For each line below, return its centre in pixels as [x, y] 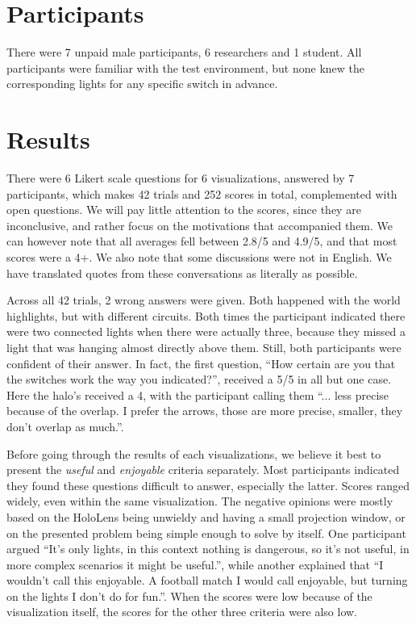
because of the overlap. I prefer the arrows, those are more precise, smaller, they [205, 411]
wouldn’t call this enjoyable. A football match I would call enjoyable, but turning [207, 580]
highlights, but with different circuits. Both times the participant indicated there [206, 315]
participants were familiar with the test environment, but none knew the [186, 67]
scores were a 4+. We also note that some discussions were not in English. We [199, 257]
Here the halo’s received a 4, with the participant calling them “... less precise [198, 394]
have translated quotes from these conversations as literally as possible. [182, 273]
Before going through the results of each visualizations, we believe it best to [194, 453]
